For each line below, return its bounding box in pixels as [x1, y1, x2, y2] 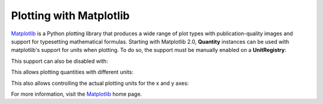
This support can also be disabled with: [11, 57, 108, 65]
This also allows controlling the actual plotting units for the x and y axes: [11, 79, 189, 87]
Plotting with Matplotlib [11, 9, 130, 22]
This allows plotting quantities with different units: [11, 69, 134, 76]
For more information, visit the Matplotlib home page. [11, 90, 142, 97]
